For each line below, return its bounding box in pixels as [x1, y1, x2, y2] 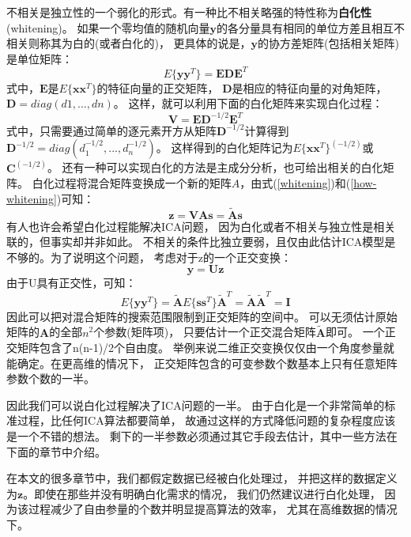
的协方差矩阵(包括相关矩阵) [258, 35, 399, 51]
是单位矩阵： [6, 50, 73, 66]
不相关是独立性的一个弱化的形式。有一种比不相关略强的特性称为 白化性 [6, 4, 371, 20]
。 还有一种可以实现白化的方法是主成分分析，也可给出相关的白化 [47, 159, 383, 176]
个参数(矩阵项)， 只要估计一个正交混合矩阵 [93, 323, 316, 340]
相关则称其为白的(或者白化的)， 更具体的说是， [6, 35, 251, 51]
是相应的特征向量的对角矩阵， [232, 79, 387, 96]
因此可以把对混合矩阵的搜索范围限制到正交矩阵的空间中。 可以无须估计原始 [6, 308, 398, 324]
